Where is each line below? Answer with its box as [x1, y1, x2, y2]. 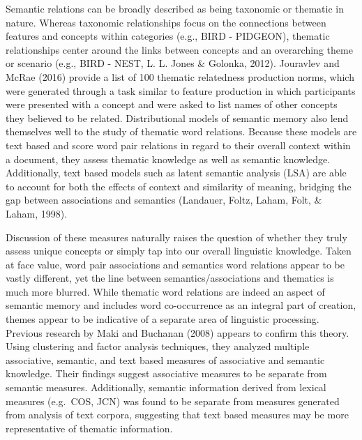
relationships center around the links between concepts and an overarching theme [6, 42, 353, 56]
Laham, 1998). [6, 206, 68, 220]
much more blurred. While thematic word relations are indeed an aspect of [6, 284, 325, 298]
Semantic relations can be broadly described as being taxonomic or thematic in [6, 1, 344, 15]
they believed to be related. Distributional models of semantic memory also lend [6, 110, 349, 125]
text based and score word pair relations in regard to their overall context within [6, 137, 351, 152]
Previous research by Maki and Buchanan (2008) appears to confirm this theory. [6, 325, 349, 340]
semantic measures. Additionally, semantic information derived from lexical [6, 380, 326, 395]
